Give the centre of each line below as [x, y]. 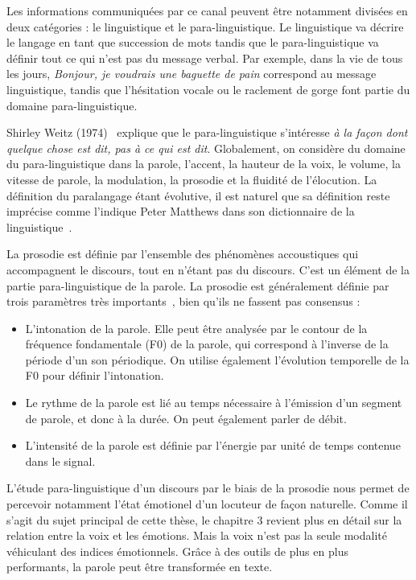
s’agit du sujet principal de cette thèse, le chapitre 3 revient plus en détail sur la [204, 519]
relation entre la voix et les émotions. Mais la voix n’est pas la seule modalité [197, 535]
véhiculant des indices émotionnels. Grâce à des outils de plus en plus [177, 551]
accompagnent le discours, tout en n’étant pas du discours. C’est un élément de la [208, 269]
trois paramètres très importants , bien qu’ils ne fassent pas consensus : [183, 301]
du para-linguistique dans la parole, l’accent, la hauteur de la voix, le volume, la [204, 164]
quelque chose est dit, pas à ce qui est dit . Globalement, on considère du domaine [206, 148]
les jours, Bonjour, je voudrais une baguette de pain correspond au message [192, 74]
